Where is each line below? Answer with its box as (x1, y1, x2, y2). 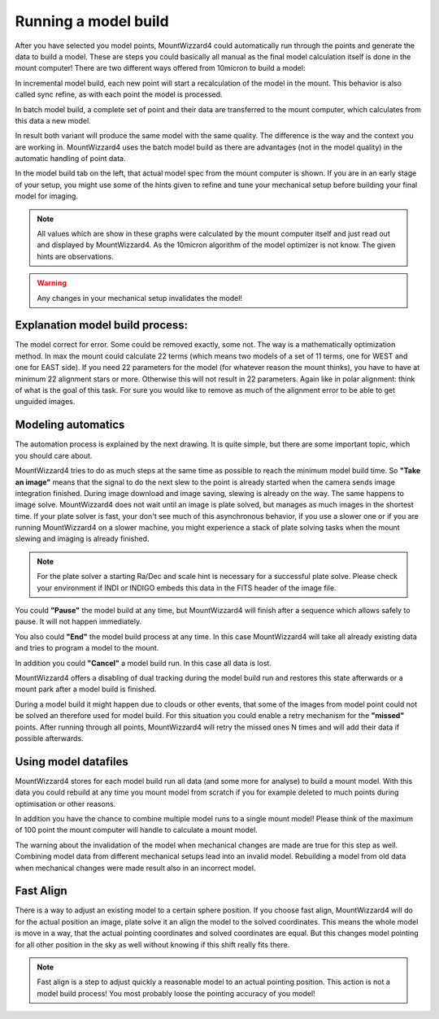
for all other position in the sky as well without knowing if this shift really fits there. (15, 939, 290, 949)
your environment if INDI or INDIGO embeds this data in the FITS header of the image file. (37, 582, 337, 593)
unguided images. (15, 397, 76, 407)
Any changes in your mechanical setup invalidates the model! (37, 293, 243, 303)
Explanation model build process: (15, 318, 189, 333)
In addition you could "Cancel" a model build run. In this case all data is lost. (15, 658, 272, 668)
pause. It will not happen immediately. (15, 616, 142, 626)
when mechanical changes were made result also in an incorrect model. (15, 863, 256, 873)
